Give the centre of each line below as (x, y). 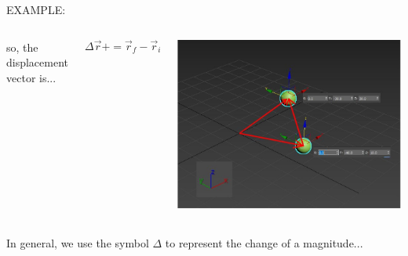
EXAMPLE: (36, 9)
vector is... (31, 77)
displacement (38, 62)
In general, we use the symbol (78, 242)
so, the (22, 47)
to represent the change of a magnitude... (264, 242)
